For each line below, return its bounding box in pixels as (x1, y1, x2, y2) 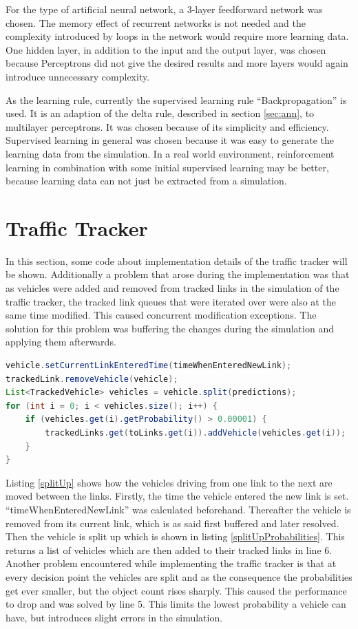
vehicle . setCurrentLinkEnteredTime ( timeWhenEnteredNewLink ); (6, 361, 292, 370)
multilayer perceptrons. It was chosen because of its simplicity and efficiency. (6, 119, 329, 134)
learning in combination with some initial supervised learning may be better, (6, 160, 329, 174)
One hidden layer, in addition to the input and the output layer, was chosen (6, 42, 326, 56)
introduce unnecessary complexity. (6, 69, 150, 83)
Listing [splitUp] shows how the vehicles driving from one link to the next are (6, 475, 333, 489)
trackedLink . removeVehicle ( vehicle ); (6, 374, 178, 384)
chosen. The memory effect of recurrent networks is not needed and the (6, 15, 306, 30)
